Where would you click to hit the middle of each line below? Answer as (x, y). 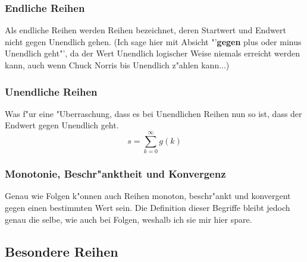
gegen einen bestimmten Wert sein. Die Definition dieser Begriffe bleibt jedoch (148, 207)
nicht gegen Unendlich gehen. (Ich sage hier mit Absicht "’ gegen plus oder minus (153, 41)
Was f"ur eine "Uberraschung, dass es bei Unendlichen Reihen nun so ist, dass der (153, 113)
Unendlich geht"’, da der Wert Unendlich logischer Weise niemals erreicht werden (153, 53)
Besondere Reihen (62, 251)
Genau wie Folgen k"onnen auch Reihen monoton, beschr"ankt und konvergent (148, 196)
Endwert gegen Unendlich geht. (62, 125)
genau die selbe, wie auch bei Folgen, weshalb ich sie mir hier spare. (129, 219)
